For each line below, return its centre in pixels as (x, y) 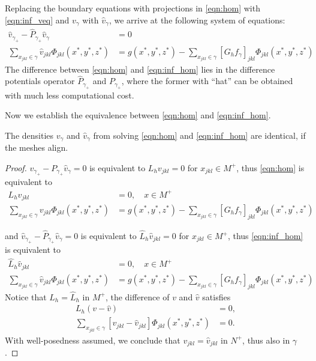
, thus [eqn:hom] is (270, 167)
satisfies (216, 296)
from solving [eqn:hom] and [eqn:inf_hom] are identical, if (199, 135)
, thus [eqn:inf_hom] (265, 236)
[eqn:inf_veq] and (37, 20)
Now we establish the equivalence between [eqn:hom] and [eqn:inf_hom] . (138, 115)
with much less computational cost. (70, 95)
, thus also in (266, 340)
